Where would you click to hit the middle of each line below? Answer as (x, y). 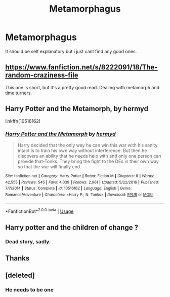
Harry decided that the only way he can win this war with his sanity (88, 145)
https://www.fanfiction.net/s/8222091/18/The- (81, 67)
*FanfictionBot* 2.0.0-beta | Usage (39, 211)
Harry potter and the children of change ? (72, 227)
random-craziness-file (42, 75)
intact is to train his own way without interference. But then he (82, 151)
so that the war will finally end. (50, 166)
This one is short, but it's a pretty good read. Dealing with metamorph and (82, 87)
